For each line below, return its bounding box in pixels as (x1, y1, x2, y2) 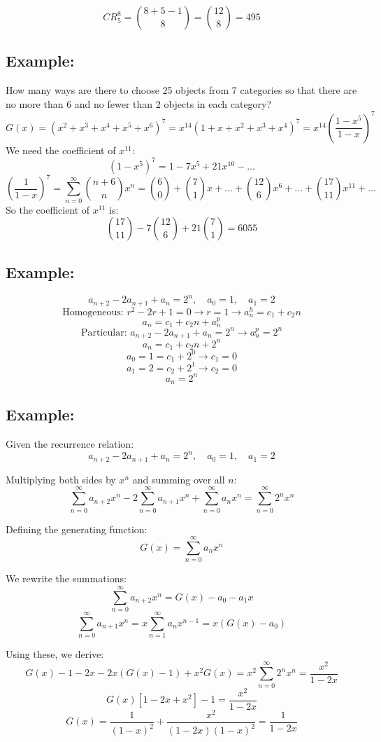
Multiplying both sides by (6, 472, 116, 486)
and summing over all (132, 472, 225, 486)
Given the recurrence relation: (6, 437, 134, 451)
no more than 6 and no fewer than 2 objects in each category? (6, 96, 272, 111)
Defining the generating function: (6, 521, 148, 536)
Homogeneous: (62, 307, 124, 317)
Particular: (80, 327, 127, 338)
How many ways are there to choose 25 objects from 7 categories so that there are (6, 83, 357, 97)
